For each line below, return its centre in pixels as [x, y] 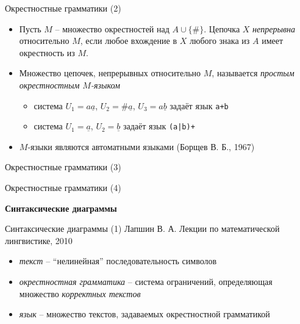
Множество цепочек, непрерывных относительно [110, 73]
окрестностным [49, 85]
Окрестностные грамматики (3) [63, 167]
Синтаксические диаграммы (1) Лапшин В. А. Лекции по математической [142, 229]
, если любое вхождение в [129, 41]
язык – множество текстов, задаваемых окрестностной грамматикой [145, 314]
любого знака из [220, 41]
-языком [105, 85]
